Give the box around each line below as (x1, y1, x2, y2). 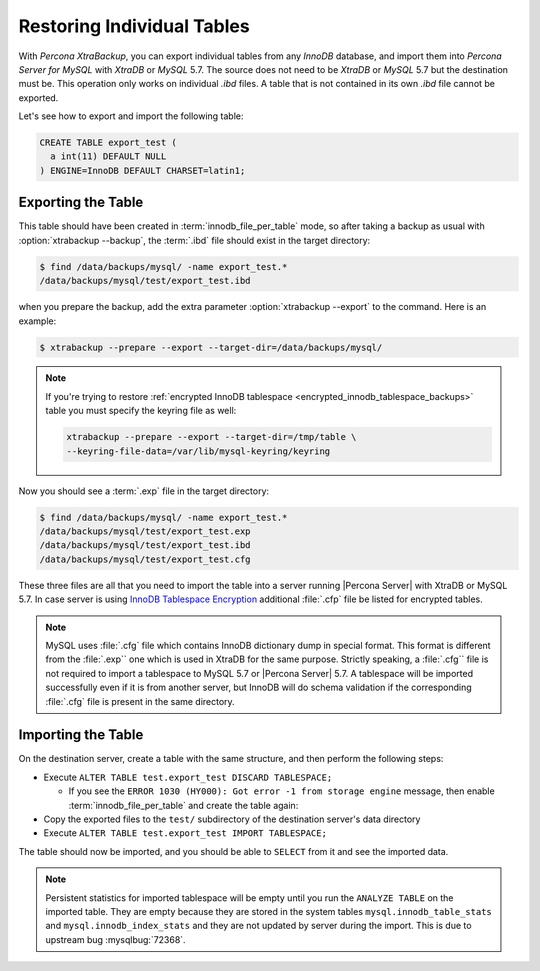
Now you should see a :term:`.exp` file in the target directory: (18, 485, 270, 497)
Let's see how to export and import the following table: (18, 110, 244, 122)
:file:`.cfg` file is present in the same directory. (45, 695, 235, 707)
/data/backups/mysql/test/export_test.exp (39, 526, 251, 537)
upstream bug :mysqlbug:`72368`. (45, 933, 186, 945)
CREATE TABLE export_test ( (39, 137, 177, 149)
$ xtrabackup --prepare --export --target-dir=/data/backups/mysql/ (39, 341, 383, 353)
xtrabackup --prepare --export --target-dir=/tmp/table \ (66, 431, 357, 443)
